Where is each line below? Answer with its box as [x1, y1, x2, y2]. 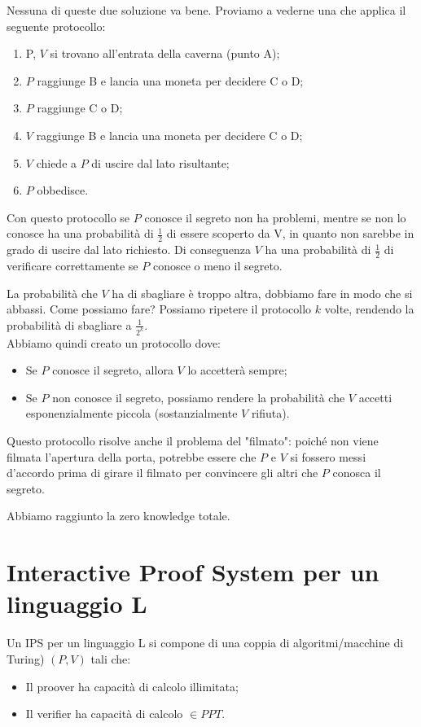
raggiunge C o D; [37, 99, 123, 116]
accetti [358, 388, 392, 405]
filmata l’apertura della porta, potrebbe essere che [7, 448, 257, 465]
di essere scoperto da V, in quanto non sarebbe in [166, 225, 414, 242]
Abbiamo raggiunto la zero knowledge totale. [7, 507, 230, 524]
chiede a [36, 154, 77, 171]
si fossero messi [290, 448, 366, 465]
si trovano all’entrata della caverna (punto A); [50, 45, 280, 62]
